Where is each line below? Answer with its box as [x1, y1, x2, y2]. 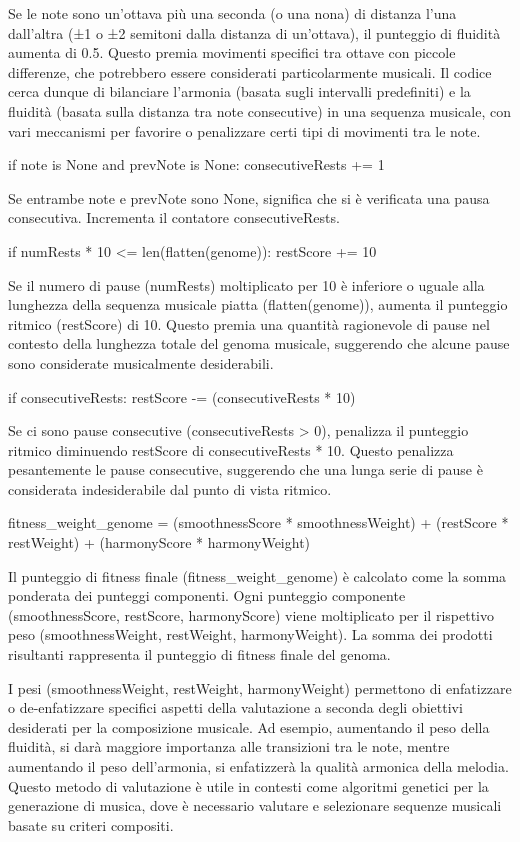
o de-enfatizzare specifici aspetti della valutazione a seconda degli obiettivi [8, 697, 463, 718]
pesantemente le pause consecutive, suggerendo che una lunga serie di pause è [8, 459, 483, 480]
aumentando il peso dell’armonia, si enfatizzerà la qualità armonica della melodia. [8, 756, 509, 776]
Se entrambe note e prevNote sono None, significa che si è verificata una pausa [8, 187, 490, 208]
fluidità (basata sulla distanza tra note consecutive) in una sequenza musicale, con [8, 100, 511, 121]
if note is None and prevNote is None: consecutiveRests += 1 [8, 154, 385, 175]
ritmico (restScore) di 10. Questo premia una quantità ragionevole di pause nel [8, 313, 490, 334]
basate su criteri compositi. [8, 814, 174, 835]
